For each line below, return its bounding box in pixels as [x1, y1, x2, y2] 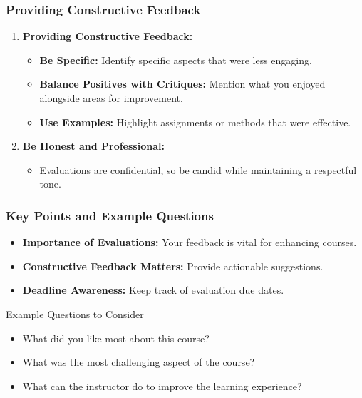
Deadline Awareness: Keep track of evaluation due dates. [22, 282, 284, 297]
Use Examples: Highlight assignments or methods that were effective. [39, 114, 351, 129]
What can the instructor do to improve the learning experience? [22, 378, 302, 393]
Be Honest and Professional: [22, 138, 165, 153]
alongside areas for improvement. [39, 91, 183, 105]
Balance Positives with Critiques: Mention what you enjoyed [39, 76, 326, 91]
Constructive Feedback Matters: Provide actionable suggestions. [22, 258, 324, 273]
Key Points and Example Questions [6, 206, 214, 224]
